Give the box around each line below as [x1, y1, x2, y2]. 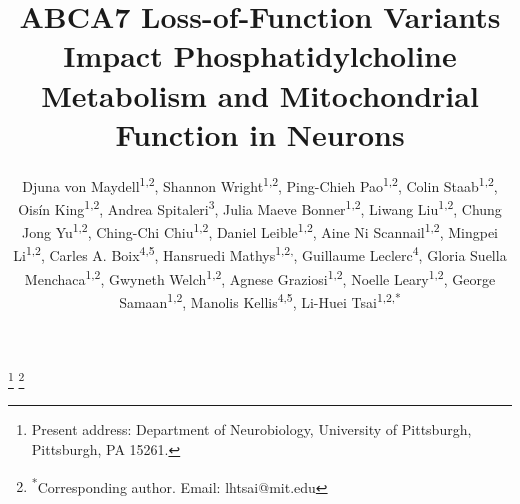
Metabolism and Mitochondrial [41, 74, 479, 115]
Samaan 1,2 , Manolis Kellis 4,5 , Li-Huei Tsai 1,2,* [119, 288, 401, 312]
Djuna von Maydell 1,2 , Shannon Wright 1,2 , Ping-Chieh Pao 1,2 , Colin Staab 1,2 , [22, 172, 498, 196]
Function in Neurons [115, 113, 405, 154]
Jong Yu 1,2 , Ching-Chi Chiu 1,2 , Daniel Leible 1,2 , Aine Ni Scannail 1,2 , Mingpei [21, 219, 499, 242]
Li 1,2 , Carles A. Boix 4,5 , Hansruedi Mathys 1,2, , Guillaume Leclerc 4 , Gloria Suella [13, 242, 507, 266]
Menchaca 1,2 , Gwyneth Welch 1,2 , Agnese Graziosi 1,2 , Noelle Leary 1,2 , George [24, 265, 496, 289]
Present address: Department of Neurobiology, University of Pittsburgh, [31, 419, 472, 440]
